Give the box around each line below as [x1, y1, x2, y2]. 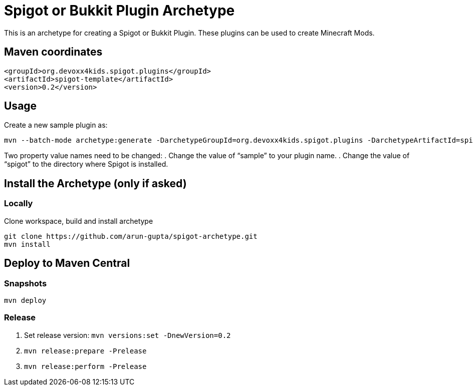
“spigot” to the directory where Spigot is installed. [4, 160, 168, 169]
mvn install [4, 240, 51, 248]
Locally [4, 198, 33, 209]
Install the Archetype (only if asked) [4, 177, 187, 190]
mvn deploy [4, 296, 47, 304]
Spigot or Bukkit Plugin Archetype [4, 2, 235, 19]
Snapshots [4, 278, 47, 288]
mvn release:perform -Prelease [24, 362, 147, 370]
